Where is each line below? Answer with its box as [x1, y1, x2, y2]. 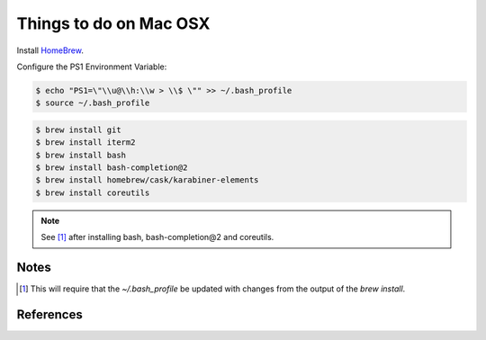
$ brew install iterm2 [35, 138, 136, 148]
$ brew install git [35, 124, 121, 135]
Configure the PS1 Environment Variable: [16, 61, 167, 72]
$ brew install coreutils [35, 187, 150, 198]
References [16, 307, 83, 322]
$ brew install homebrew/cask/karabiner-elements [35, 175, 259, 185]
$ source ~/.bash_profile [35, 98, 150, 108]
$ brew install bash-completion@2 [35, 163, 188, 173]
